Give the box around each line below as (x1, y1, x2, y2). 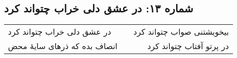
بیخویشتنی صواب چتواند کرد (133, 26, 229, 38)
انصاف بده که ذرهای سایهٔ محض (8, 40, 117, 52)
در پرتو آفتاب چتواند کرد (147, 40, 229, 52)
